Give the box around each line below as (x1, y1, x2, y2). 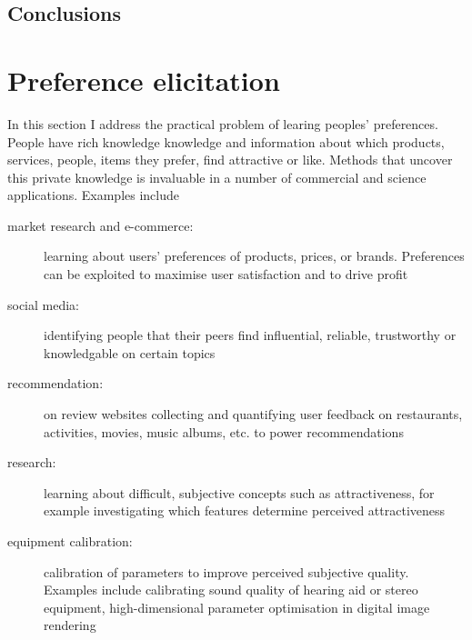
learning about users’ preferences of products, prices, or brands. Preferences (44, 246, 465, 265)
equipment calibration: (7, 532, 133, 550)
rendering (44, 615, 96, 635)
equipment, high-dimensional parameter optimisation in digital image (44, 597, 430, 616)
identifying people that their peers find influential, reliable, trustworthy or (44, 325, 457, 345)
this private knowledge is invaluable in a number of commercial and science (7, 167, 427, 186)
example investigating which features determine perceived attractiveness (44, 501, 446, 520)
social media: (7, 295, 80, 314)
